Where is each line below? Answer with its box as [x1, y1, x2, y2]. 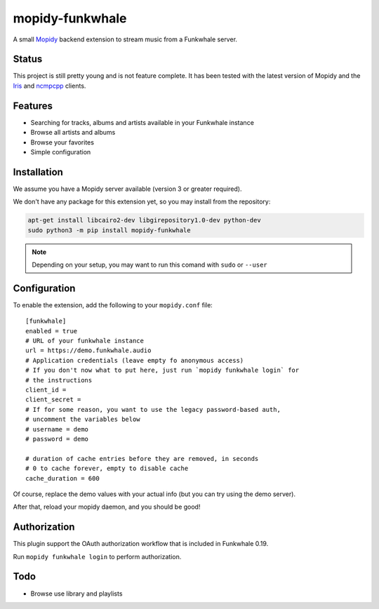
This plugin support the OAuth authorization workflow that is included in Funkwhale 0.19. [13, 540, 269, 548]
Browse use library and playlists [30, 589, 123, 598]
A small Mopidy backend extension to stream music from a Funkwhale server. [13, 35, 238, 43]
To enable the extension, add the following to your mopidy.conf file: [13, 300, 213, 309]
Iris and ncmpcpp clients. [13, 81, 86, 90]
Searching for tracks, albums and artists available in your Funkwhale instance [30, 118, 254, 126]
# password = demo [25, 435, 89, 443]
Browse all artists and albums [30, 128, 116, 137]
